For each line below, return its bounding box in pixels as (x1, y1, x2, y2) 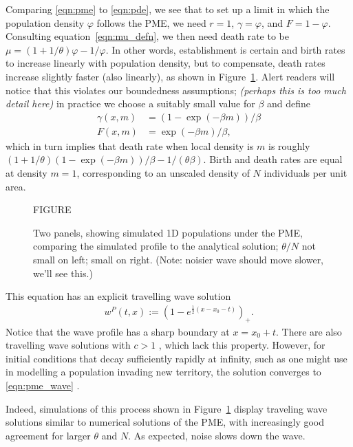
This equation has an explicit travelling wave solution (6, 289, 231, 303)
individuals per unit (264, 166, 347, 179)
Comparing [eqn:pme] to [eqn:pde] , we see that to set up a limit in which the (6, 2, 330, 16)
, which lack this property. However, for (158, 338, 325, 352)
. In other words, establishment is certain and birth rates (105, 42, 345, 56)
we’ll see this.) (33, 265, 93, 280)
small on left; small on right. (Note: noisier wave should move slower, (33, 252, 324, 266)
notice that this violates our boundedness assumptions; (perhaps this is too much (6, 83, 346, 97)
